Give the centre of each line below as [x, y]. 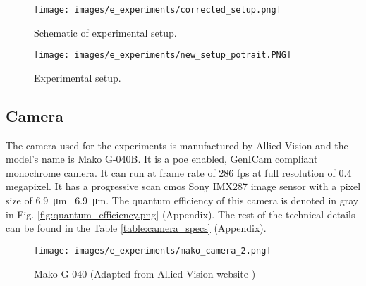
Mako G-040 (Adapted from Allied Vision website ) [145, 273]
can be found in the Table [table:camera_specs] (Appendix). [136, 228]
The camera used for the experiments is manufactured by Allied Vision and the [177, 145]
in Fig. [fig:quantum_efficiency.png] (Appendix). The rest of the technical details [181, 214]
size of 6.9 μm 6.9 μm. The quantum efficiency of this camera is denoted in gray [182, 200]
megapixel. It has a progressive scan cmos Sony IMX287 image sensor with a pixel [183, 186]
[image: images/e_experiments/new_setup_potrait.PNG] [163, 55]
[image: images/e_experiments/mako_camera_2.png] [153, 250]
